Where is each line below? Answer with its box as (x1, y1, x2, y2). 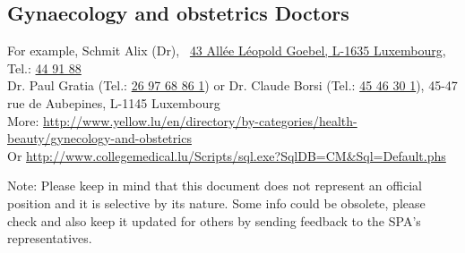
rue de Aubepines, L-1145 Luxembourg (7, 93, 220, 112)
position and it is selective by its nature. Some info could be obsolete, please (7, 193, 426, 212)
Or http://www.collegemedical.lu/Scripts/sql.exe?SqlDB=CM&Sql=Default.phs (7, 146, 446, 164)
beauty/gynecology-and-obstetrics (7, 129, 192, 148)
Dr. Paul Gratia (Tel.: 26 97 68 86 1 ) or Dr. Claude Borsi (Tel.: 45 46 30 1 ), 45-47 (7, 76, 458, 95)
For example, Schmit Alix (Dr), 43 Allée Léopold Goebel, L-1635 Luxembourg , (7, 41, 446, 60)
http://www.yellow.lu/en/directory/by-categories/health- (43, 111, 357, 130)
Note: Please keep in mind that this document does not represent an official (7, 176, 422, 195)
